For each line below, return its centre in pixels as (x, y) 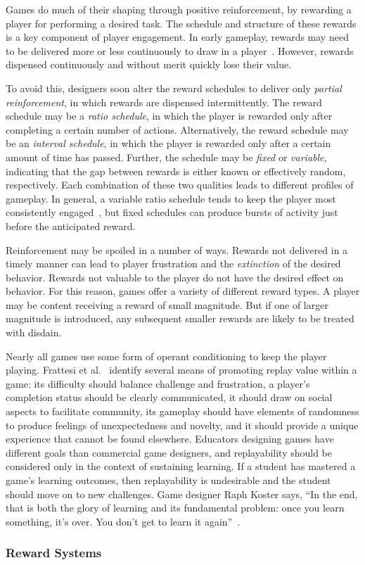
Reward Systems (54, 553)
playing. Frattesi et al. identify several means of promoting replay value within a (181, 370)
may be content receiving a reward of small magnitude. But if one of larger (167, 304)
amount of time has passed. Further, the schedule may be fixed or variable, (166, 157)
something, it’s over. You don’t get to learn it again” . (123, 521)
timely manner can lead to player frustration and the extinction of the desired (173, 264)
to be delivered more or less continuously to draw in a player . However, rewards (180, 50)
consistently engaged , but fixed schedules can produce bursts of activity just (172, 212)
